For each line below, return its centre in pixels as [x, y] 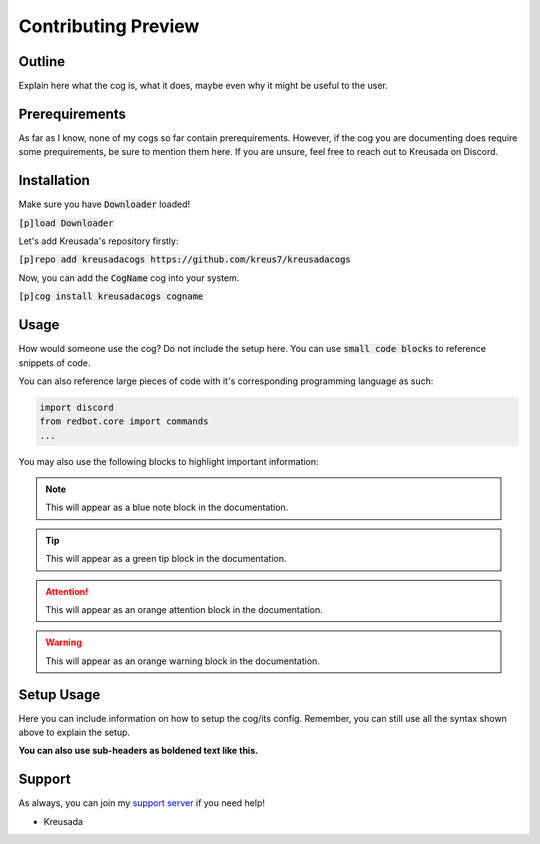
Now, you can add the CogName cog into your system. [129, 277]
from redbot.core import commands [124, 421]
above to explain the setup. [74, 732]
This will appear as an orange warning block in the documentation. [182, 661]
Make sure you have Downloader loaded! [104, 204]
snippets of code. [54, 362]
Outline [41, 61]
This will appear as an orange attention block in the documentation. [184, 609]
